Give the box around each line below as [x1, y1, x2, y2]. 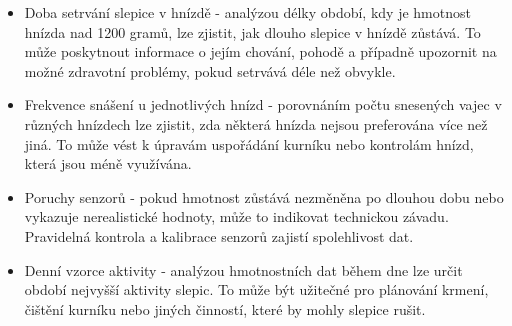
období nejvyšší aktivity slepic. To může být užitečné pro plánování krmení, [24, 279, 489, 300]
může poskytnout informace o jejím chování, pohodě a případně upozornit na [24, 41, 497, 62]
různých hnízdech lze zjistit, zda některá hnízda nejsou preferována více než [24, 113, 488, 134]
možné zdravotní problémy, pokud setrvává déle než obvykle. [24, 60, 396, 81]
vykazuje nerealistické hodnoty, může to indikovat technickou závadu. [24, 206, 449, 227]
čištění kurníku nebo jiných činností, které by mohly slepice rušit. [24, 298, 426, 319]
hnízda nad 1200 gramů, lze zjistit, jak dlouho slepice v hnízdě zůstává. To [24, 21, 481, 42]
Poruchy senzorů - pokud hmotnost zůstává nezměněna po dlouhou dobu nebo [24, 186, 504, 207]
